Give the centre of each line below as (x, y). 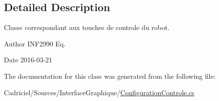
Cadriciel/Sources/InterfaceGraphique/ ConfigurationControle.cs (99, 92)
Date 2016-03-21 (28, 60)
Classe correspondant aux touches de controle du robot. (87, 27)
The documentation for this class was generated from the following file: (110, 76)
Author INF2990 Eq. (35, 43)
